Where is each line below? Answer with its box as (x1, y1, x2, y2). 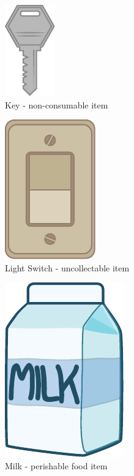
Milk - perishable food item (5, 459, 108, 472)
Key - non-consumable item (5, 98, 108, 111)
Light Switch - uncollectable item (5, 261, 130, 274)
